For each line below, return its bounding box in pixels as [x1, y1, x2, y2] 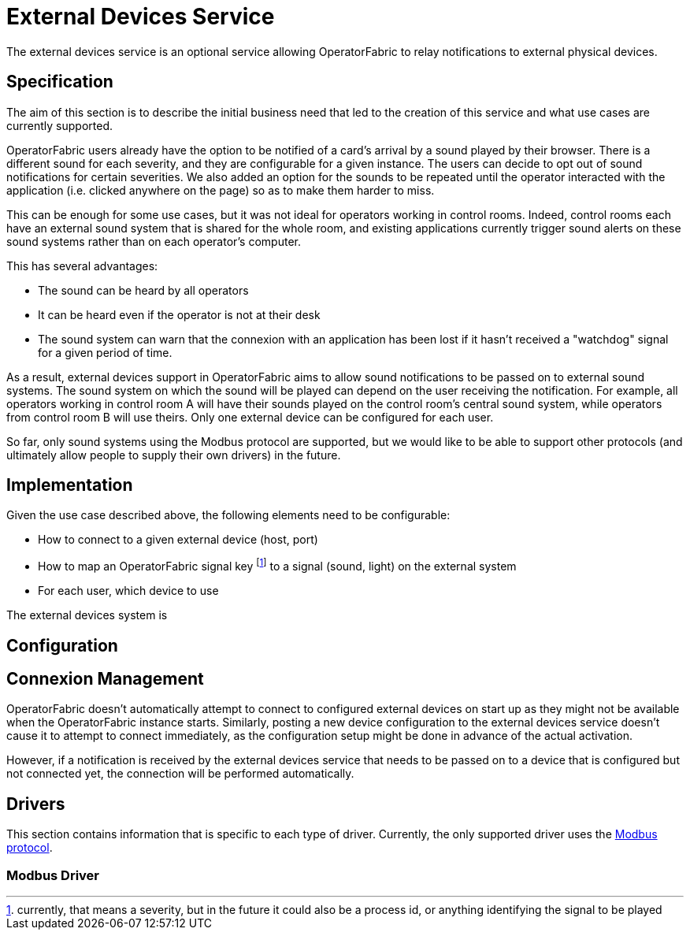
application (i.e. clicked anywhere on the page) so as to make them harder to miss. [6, 183, 435, 197]
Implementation [6, 475, 133, 496]
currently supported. [6, 118, 113, 132]
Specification [6, 72, 113, 92]
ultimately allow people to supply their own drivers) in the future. [6, 448, 341, 462]
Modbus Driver [6, 867, 100, 883]
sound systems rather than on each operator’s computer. [6, 234, 301, 248]
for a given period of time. [38, 345, 172, 359]
